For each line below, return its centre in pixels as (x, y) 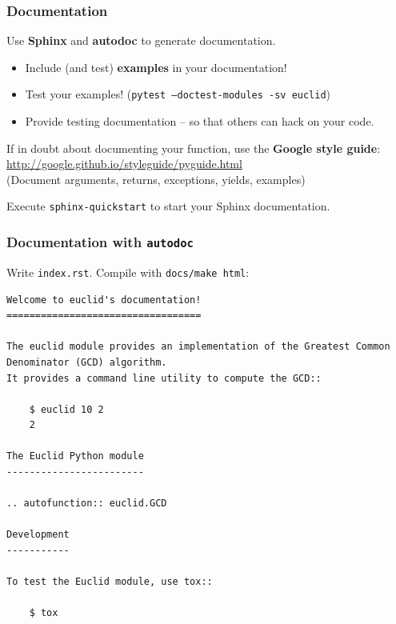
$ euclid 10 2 (66, 409)
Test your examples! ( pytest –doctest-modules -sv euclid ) (178, 94)
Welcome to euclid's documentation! (104, 300)
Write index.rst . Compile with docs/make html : (128, 272)
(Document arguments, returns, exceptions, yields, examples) (156, 179)
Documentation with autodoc (100, 242)
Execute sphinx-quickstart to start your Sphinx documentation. (168, 206)
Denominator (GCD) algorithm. (87, 362)
